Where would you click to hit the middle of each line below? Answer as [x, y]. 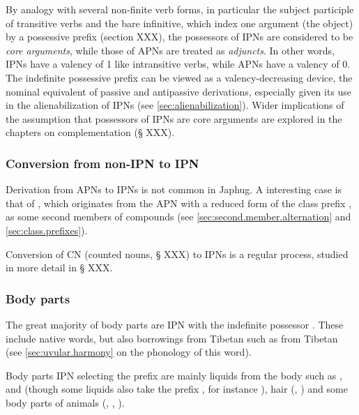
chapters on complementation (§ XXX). [90, 132]
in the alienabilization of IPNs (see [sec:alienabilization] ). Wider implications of [175, 105]
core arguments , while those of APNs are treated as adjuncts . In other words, [170, 50]
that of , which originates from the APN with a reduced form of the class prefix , [179, 203]
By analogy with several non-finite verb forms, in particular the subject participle [180, 9]
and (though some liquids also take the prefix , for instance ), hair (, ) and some [177, 389]
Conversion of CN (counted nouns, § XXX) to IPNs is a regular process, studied [177, 254]
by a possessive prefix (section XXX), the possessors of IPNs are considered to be [179, 37]
